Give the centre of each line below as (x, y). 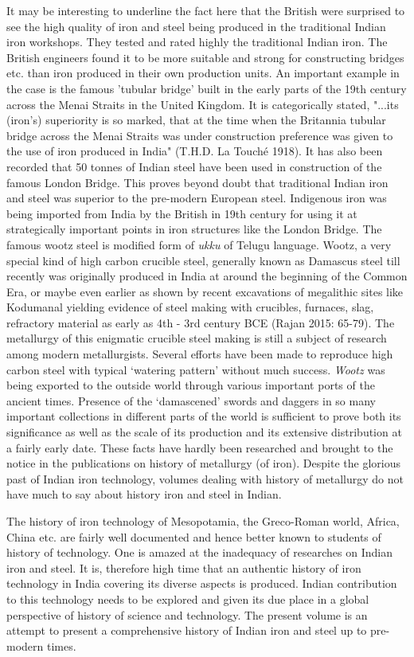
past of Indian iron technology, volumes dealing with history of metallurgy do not (205, 478)
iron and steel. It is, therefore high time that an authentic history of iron (184, 567)
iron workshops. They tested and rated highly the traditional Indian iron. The (197, 42)
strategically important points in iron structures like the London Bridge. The (194, 229)
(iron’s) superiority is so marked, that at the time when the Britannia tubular (196, 120)
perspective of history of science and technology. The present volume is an (187, 614)
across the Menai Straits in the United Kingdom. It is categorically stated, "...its (203, 104)
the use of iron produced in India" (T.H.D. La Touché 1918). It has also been (195, 151)
